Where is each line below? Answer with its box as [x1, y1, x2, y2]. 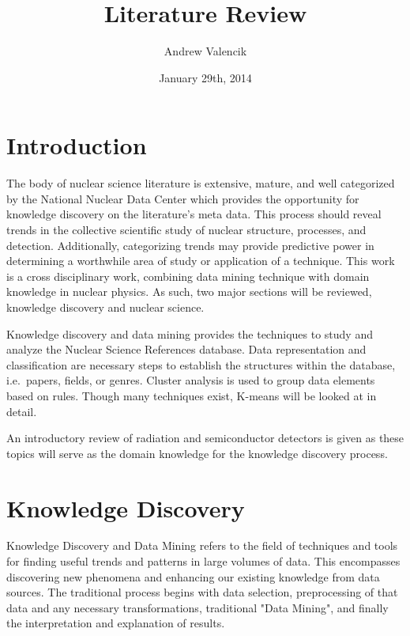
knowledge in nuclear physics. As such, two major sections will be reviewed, [6, 283, 372, 300]
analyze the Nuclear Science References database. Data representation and [6, 341, 367, 358]
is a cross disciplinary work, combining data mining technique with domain [6, 267, 370, 284]
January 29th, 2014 [159, 69, 252, 85]
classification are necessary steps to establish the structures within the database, [6, 356, 396, 373]
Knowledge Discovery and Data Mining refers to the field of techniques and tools [6, 537, 398, 554]
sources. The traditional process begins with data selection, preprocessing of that [6, 584, 398, 600]
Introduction [6, 129, 147, 161]
